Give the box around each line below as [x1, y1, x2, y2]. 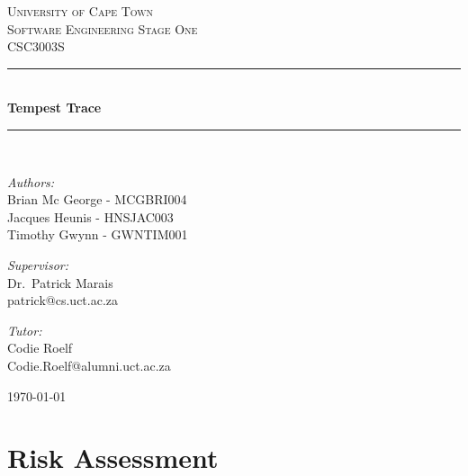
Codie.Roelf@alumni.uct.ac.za [7, 355, 171, 374]
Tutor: [7, 320, 42, 339]
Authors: [7, 172, 55, 191]
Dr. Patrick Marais [7, 273, 113, 292]
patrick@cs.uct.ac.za [7, 291, 119, 310]
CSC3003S [7, 37, 65, 56]
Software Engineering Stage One [7, 19, 198, 38]
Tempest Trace [7, 98, 102, 117]
